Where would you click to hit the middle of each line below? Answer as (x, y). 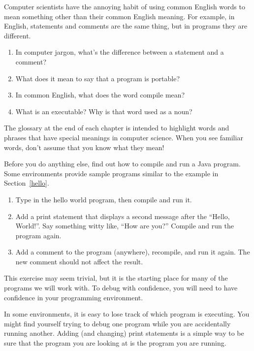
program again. (38, 235)
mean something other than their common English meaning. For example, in (119, 16)
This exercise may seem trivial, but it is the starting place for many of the (116, 278)
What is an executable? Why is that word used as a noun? (104, 111)
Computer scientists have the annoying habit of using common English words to (125, 6)
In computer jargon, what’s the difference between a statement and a (120, 52)
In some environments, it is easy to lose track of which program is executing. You (127, 314)
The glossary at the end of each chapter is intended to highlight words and (117, 128)
